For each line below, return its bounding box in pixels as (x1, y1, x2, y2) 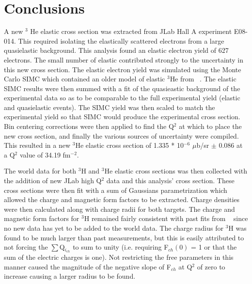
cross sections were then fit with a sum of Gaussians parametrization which (4, 185, 227, 195)
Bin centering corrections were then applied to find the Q (4, 121, 174, 131)
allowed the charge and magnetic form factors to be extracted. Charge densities (4, 194, 240, 205)
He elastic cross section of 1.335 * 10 (75, 140, 184, 150)
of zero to (197, 261, 225, 271)
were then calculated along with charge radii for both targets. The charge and (4, 204, 235, 214)
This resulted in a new (4, 140, 71, 150)
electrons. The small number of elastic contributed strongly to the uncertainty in (4, 54, 244, 64)
